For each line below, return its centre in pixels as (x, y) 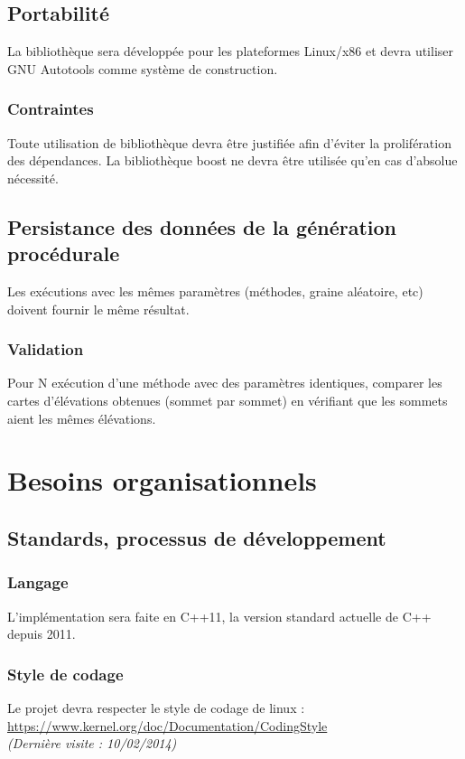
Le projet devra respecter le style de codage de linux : (156, 707)
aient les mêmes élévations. (82, 418)
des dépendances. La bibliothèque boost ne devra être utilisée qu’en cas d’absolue (232, 160)
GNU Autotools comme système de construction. (143, 68)
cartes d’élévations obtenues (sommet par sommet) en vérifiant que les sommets (228, 400)
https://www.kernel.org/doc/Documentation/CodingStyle (167, 725)
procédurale (64, 253)
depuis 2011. (42, 634)
